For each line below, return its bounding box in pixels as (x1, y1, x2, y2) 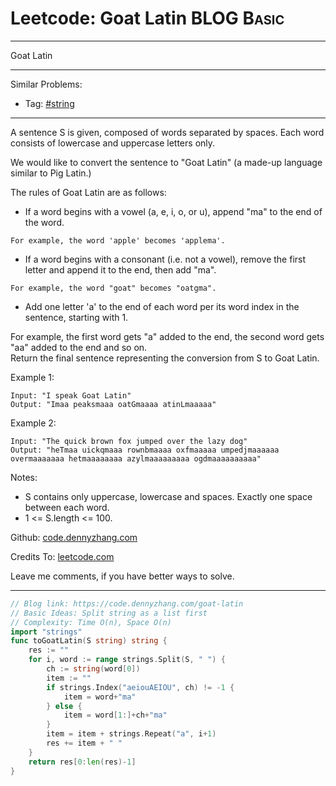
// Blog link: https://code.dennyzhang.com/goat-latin (10, 598, 244, 609)
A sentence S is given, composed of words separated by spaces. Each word (10, 126, 325, 138)
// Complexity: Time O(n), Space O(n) (10, 617, 172, 627)
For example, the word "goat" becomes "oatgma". (10, 283, 217, 293)
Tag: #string (24, 97, 75, 109)
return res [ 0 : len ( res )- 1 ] (28, 757, 137, 767)
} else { (46, 701, 83, 711)
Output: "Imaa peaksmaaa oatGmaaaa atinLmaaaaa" (10, 399, 217, 409)
